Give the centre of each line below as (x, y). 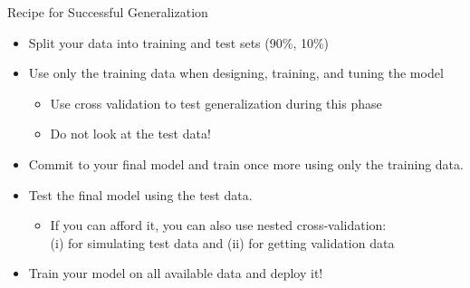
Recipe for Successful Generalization (108, 12)
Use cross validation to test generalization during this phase (216, 103)
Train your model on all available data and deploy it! (176, 273)
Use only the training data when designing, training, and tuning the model (236, 73)
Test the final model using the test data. (140, 194)
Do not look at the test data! (130, 134)
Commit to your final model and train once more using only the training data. (246, 163)
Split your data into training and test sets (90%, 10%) (179, 42)
